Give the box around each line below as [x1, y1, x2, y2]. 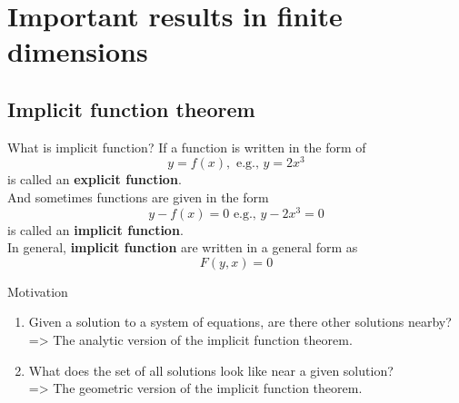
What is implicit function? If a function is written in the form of [7, 137, 366, 156]
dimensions [7, 33, 148, 70]
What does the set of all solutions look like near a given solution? [28, 360, 394, 379]
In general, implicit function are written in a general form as [7, 238, 358, 257]
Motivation [7, 281, 68, 300]
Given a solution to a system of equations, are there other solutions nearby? [28, 312, 452, 331]
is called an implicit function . [7, 220, 184, 239]
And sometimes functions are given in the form [7, 188, 269, 207]
